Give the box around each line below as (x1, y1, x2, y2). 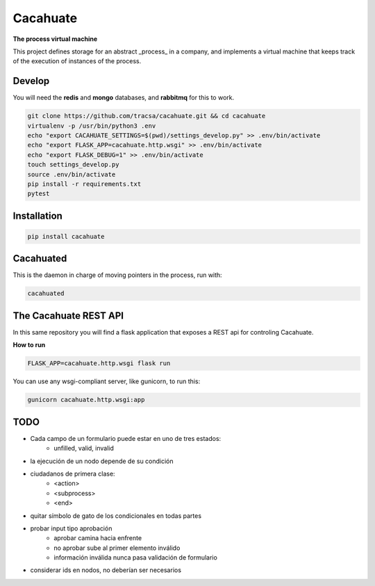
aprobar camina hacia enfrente (53, 534, 142, 542)
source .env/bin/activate (27, 170, 116, 178)
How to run (12, 341, 46, 349)
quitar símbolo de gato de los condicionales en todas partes (30, 511, 201, 520)
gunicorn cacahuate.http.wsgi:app (27, 396, 145, 404)
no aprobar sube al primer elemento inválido (53, 544, 181, 552)
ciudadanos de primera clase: (30, 469, 115, 478)
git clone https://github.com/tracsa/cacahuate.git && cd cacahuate (27, 112, 266, 120)
